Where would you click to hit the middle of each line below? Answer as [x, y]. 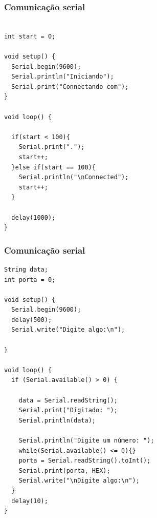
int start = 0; [30, 36]
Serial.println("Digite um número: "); [86, 440]
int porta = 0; [30, 280]
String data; [26, 269]
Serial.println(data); [57, 420]
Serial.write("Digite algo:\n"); [68, 330]
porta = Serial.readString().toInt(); [85, 461]
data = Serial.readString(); [68, 400]
